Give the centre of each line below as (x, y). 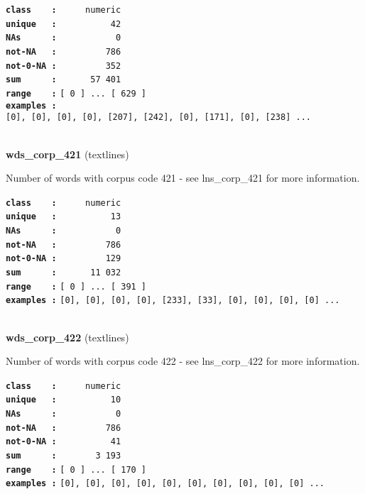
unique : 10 (64, 400)
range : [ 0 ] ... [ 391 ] (76, 286)
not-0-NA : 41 (64, 442)
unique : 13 (64, 217)
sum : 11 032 (64, 272)
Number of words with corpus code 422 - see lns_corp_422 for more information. (183, 361)
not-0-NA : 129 (64, 259)
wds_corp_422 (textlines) (67, 337)
